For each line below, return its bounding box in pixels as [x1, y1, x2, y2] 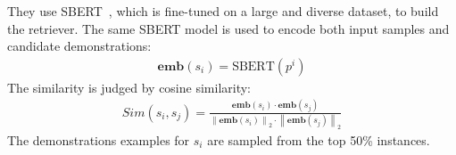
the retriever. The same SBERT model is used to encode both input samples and [7, 19, 450, 37]
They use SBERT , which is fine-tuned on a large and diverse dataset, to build [7, 2, 439, 20]
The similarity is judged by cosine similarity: [7, 77, 251, 96]
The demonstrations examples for [7, 131, 190, 150]
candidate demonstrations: [7, 37, 152, 55]
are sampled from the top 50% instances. [207, 131, 430, 150]
